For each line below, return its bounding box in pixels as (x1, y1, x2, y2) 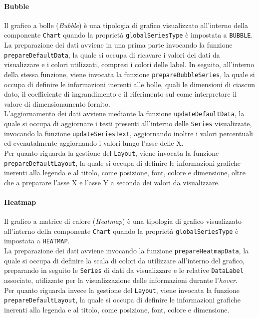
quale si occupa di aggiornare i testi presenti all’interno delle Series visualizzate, (4, 118, 252, 128)
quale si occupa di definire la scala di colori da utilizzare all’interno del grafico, (4, 255, 245, 265)
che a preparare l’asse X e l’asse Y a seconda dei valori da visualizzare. (4, 177, 220, 187)
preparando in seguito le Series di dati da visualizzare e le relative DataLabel (4, 265, 244, 275)
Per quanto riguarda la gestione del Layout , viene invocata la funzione (4, 147, 219, 158)
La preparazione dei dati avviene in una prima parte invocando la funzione (4, 40, 233, 50)
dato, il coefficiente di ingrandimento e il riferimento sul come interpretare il (4, 89, 237, 99)
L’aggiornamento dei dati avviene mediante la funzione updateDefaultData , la (4, 108, 245, 119)
